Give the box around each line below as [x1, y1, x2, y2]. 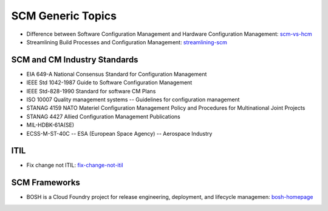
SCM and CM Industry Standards [11, 55, 138, 65]
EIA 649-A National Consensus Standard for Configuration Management [26, 70, 207, 78]
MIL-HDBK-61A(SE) [26, 121, 75, 129]
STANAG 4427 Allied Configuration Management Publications [26, 113, 180, 120]
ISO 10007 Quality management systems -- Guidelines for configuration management [26, 96, 240, 103]
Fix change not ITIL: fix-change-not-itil [26, 161, 124, 169]
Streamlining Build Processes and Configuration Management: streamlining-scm [26, 38, 227, 45]
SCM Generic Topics [11, 9, 117, 22]
